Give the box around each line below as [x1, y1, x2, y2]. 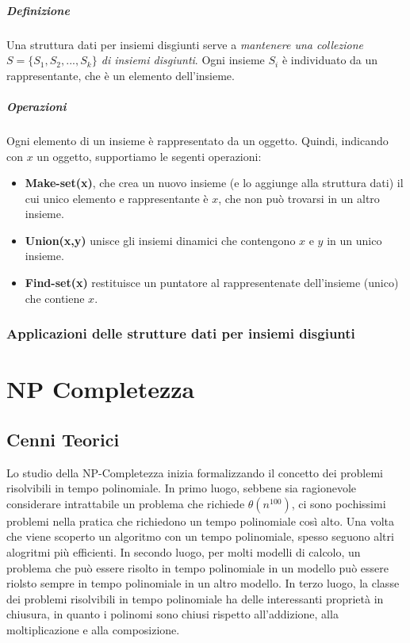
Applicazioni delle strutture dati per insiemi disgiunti [6, 323, 355, 343]
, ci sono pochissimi [291, 495, 386, 511]
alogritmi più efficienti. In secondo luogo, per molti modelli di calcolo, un [6, 544, 361, 561]
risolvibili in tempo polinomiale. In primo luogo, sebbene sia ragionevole [6, 480, 356, 496]
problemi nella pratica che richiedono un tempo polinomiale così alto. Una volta [6, 512, 395, 529]
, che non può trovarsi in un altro [218, 189, 380, 206]
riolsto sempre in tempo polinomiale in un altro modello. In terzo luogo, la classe [6, 575, 400, 591]
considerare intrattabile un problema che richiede [6, 495, 245, 511]
